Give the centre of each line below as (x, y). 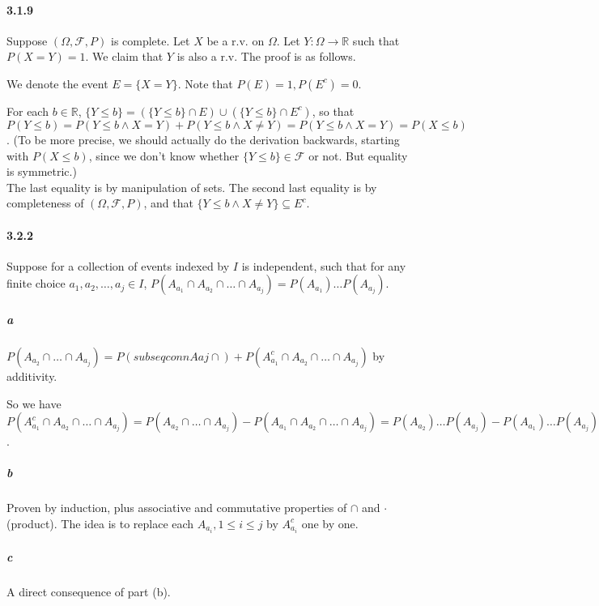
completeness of (45, 203)
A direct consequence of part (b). (89, 591)
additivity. (32, 376)
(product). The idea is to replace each (100, 523)
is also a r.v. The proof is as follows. (266, 56)
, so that (333, 111)
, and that (168, 203)
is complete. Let (150, 40)
